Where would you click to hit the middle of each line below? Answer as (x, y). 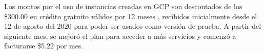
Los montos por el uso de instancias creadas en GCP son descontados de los (123, 6)
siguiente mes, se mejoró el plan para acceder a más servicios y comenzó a (120, 36)
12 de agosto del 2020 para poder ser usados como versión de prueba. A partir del (133, 26)
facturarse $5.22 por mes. (44, 46)
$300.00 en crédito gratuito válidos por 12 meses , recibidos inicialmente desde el (131, 16)
